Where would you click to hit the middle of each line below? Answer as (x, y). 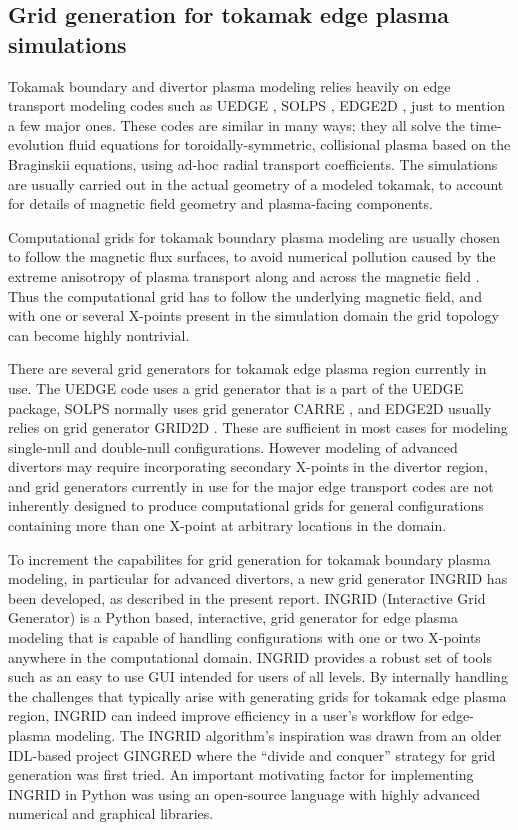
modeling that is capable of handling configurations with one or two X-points (244, 637)
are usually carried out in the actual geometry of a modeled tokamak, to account (256, 183)
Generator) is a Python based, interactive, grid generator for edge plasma (233, 617)
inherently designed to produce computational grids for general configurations (246, 505)
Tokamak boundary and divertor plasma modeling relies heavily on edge (229, 85)
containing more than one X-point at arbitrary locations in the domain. (227, 525)
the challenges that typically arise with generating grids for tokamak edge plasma (257, 695)
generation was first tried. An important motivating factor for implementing (241, 774)
